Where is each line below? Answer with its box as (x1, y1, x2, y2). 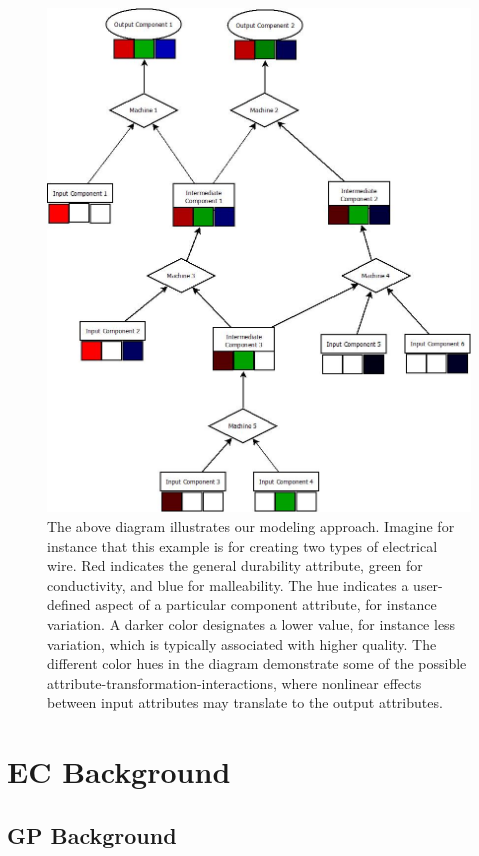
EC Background (7, 751, 231, 792)
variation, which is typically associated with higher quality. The (47, 633, 437, 654)
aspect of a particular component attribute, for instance (95, 594, 437, 615)
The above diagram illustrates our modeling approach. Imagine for (47, 515, 455, 536)
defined (47, 594, 91, 615)
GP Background (7, 819, 177, 850)
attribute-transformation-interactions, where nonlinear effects (47, 672, 422, 693)
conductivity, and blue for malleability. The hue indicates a (47, 574, 409, 595)
